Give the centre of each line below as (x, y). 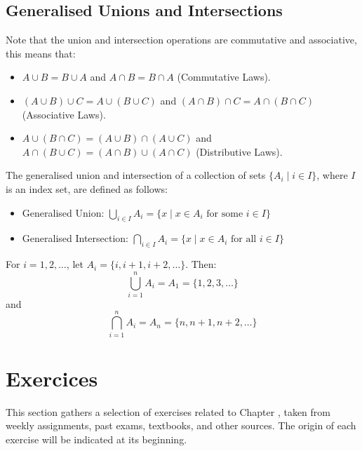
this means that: (41, 53)
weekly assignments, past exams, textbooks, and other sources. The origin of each (181, 425)
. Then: (201, 264)
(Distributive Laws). (239, 151)
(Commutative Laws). (224, 77)
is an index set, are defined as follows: (87, 188)
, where (332, 175)
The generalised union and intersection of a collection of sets (136, 175)
